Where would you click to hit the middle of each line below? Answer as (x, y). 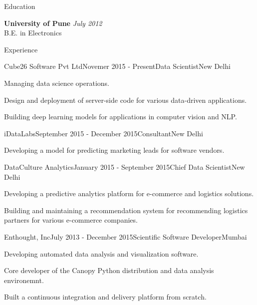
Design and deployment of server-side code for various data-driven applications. (126, 100)
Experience (21, 49)
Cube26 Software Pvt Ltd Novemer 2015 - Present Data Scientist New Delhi (117, 66)
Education (20, 6)
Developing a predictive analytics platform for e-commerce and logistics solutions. (129, 193)
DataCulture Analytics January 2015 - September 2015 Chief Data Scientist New (125, 166)
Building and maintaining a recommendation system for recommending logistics (126, 210)
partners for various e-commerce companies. (71, 220)
